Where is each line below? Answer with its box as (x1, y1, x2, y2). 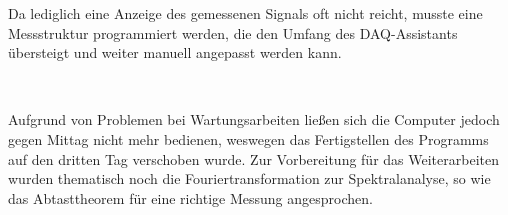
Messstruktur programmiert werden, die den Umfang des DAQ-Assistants (8, 22, 458, 43)
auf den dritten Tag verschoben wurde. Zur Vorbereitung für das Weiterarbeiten (8, 148, 499, 169)
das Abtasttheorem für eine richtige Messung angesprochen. (8, 187, 373, 208)
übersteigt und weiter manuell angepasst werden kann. (8, 42, 342, 63)
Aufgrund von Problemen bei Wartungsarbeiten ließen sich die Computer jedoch (8, 109, 500, 130)
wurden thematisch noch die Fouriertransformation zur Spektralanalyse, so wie (8, 168, 491, 189)
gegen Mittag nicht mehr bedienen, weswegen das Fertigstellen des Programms (8, 128, 489, 149)
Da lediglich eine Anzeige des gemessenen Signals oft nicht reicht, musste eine (8, 3, 483, 23)
